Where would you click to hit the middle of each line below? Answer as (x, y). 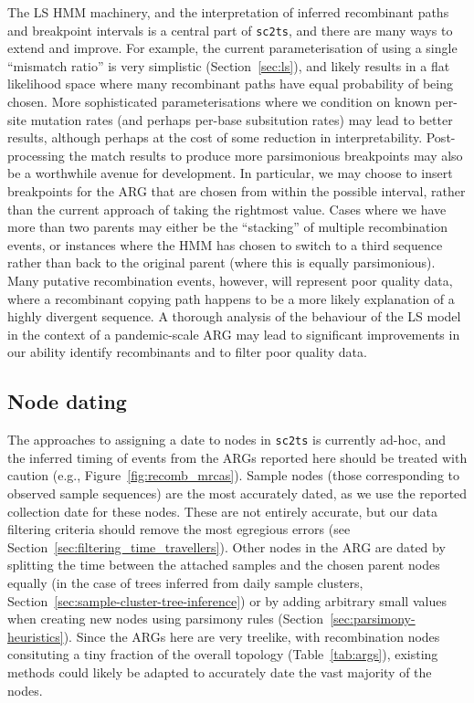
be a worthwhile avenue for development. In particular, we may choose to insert (230, 173)
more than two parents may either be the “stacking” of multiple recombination (228, 227)
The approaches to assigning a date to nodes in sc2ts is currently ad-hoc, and (227, 440)
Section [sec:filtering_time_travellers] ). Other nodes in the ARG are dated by (226, 546)
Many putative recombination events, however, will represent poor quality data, (230, 280)
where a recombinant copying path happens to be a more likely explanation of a (231, 298)
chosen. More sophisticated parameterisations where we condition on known (219, 102)
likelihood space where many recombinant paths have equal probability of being (230, 84)
